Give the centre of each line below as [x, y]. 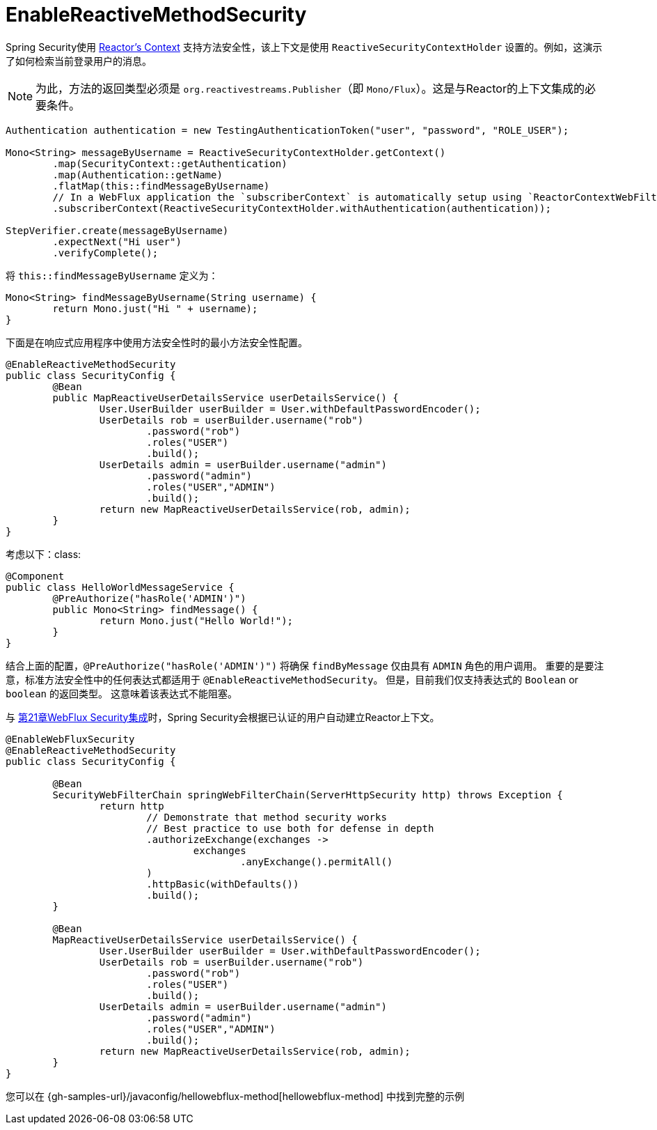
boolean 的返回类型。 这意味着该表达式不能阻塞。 [121, 693]
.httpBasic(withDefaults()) [223, 884]
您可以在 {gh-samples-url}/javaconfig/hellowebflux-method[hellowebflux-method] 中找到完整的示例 [235, 1096]
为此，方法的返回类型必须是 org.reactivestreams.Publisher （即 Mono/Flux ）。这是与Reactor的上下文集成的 [310, 88]
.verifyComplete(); [105, 253]
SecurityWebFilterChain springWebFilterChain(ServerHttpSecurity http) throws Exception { [308, 795]
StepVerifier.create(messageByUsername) [117, 230]
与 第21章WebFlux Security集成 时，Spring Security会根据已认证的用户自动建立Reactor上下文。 [223, 717]
